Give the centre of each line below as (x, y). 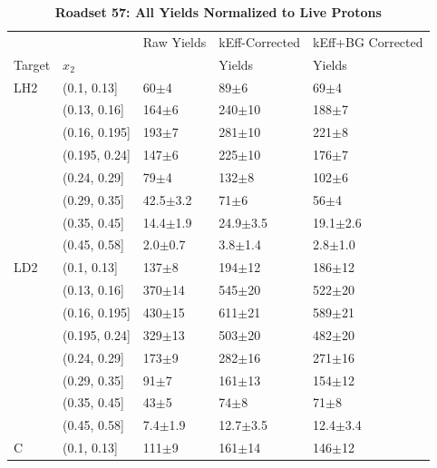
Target (32, 64)
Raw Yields (175, 41)
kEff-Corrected (259, 41)
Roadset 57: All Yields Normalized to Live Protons (218, 12)
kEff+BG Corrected (368, 41)
